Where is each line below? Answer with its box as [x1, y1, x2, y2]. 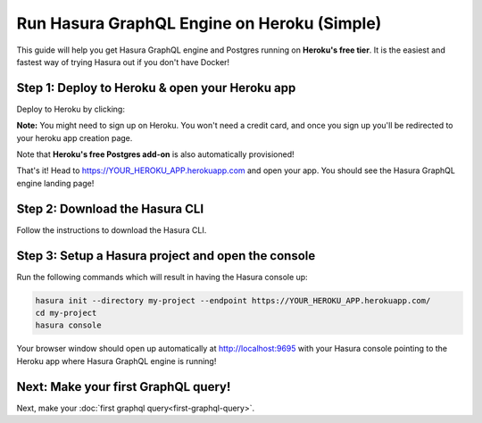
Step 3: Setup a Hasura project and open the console [16, 248, 316, 263]
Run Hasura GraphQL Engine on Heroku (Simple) [16, 13, 382, 33]
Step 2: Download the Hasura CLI [16, 201, 204, 216]
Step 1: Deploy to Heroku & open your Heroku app [16, 80, 296, 95]
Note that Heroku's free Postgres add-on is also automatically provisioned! [16, 149, 295, 160]
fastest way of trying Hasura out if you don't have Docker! [16, 56, 230, 67]
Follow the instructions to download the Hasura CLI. [16, 224, 207, 236]
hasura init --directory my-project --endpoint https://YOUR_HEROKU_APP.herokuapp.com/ [35, 295, 431, 305]
